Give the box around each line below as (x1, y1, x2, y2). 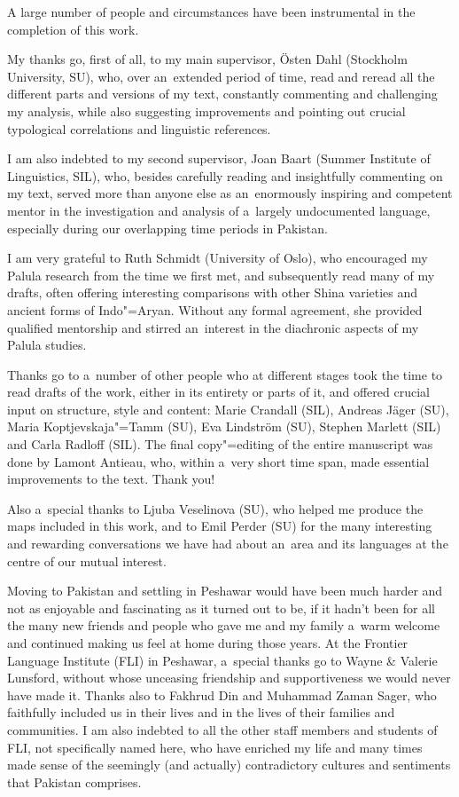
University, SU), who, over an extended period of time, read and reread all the (7, 67, 435, 85)
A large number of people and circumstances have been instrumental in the (7, 3, 416, 20)
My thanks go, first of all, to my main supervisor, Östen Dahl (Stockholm (7, 50, 408, 68)
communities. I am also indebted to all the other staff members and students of (7, 720, 438, 738)
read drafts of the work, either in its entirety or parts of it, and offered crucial (7, 383, 430, 401)
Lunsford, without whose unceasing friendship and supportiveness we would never (7, 668, 451, 687)
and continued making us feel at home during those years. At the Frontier (7, 634, 408, 651)
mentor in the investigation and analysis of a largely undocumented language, (7, 201, 431, 219)
